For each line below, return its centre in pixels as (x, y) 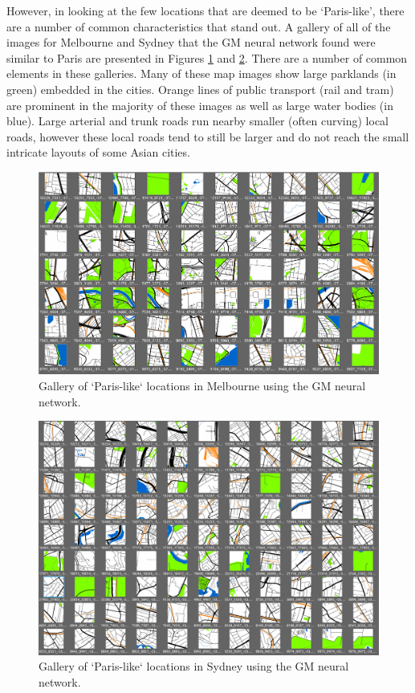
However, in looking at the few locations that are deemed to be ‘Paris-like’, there (205, 10)
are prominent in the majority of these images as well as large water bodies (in (200, 105)
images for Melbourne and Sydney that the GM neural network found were (191, 42)
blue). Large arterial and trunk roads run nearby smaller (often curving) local (197, 121)
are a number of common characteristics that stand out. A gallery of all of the (199, 26)
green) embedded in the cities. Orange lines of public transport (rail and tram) (200, 89)
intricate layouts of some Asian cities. (98, 152)
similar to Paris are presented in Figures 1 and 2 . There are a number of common (207, 57)
